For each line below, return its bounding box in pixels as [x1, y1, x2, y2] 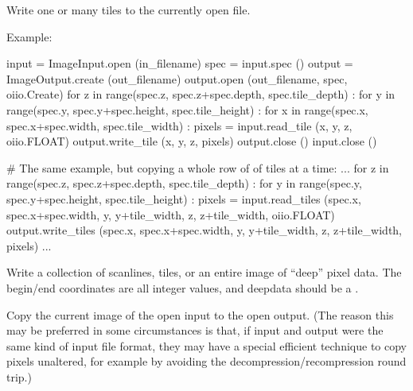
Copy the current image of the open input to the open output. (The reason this [6, 306, 394, 323]
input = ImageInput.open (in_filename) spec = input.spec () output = [6, 55, 353, 72]
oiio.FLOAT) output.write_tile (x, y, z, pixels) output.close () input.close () [6, 133, 377, 149]
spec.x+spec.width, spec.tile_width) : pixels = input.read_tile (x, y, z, [6, 117, 353, 134]
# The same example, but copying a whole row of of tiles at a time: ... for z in [6, 159, 389, 176]
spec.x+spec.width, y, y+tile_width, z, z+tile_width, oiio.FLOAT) [6, 206, 335, 223]
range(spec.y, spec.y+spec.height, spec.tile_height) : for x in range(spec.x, [6, 101, 368, 118]
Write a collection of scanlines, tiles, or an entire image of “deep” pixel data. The [6, 264, 402, 281]
